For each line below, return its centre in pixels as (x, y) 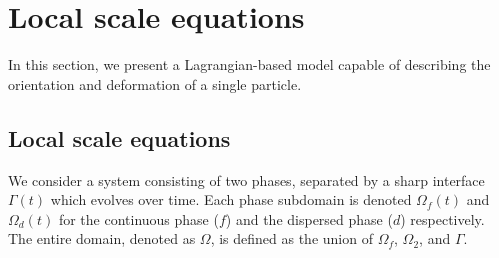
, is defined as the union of (291, 238)
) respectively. (442, 218)
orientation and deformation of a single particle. (155, 83)
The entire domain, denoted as (102, 238)
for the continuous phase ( (138, 218)
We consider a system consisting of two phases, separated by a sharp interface (246, 179)
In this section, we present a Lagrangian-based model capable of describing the (249, 64)
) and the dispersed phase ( (309, 218)
